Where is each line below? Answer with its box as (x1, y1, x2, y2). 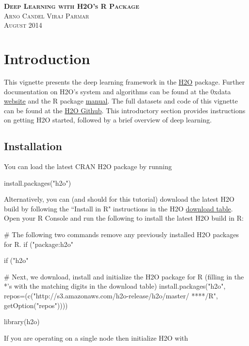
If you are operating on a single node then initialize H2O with (4, 332, 188, 343)
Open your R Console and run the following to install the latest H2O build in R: (4, 213, 244, 223)
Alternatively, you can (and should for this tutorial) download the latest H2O (4, 194, 234, 204)
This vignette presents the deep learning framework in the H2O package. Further (4, 76, 245, 86)
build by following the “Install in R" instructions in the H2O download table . (4, 203, 233, 213)
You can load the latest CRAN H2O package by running (4, 161, 172, 172)
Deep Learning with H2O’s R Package (4, 1, 139, 11)
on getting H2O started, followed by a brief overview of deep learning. (4, 115, 212, 125)
